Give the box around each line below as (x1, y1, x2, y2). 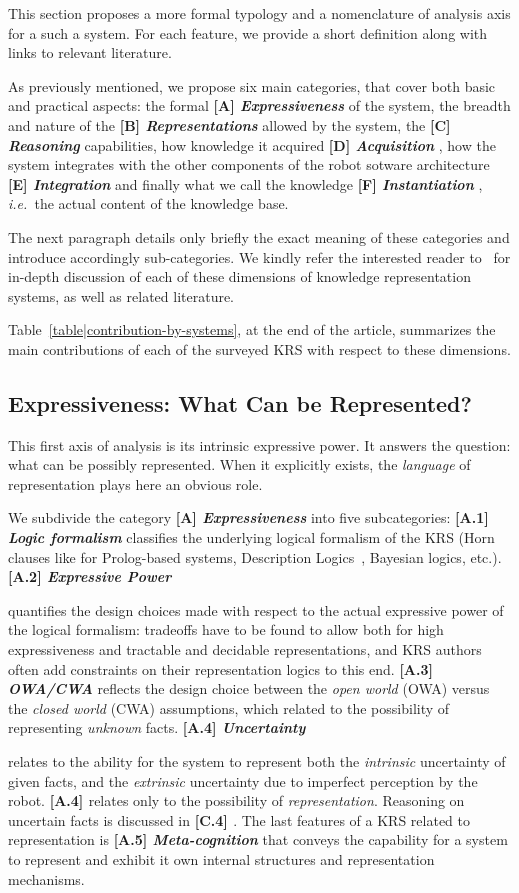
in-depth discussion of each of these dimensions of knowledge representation (8, 266, 471, 287)
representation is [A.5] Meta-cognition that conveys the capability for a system (8, 829, 508, 850)
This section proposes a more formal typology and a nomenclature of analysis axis (8, 3, 511, 23)
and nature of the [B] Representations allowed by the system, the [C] (8, 114, 451, 135)
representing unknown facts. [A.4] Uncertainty (8, 717, 306, 738)
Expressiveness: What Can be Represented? (8, 387, 472, 418)
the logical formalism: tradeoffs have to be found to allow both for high (8, 619, 444, 640)
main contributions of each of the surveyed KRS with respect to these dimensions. (8, 338, 511, 359)
